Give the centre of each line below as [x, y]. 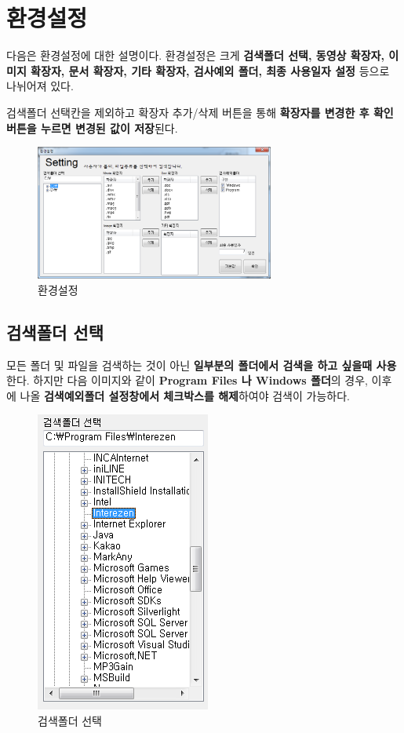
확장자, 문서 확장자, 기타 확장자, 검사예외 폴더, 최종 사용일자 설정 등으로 [210, 70]
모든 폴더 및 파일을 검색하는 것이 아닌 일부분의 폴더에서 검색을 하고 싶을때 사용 [202, 365]
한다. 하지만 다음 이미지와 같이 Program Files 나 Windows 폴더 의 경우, [187, 380]
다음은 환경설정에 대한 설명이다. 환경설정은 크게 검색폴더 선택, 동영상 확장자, [195, 55]
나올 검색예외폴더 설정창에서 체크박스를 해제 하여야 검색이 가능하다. [185, 395]
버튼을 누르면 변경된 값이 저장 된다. [92, 128]
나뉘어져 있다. [40, 86]
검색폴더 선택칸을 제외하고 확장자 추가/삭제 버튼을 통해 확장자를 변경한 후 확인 [200, 112]
